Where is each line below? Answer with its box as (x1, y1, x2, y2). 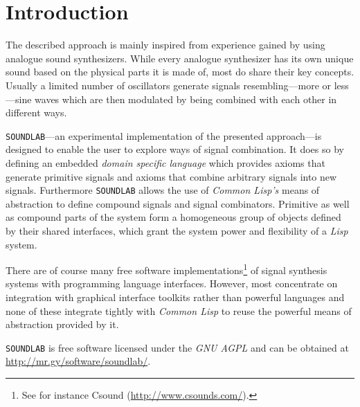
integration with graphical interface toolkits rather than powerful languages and (6, 290, 345, 304)
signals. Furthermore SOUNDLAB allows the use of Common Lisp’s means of (6, 183, 320, 197)
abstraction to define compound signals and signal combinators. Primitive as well (6, 196, 350, 210)
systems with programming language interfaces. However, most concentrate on (6, 276, 338, 291)
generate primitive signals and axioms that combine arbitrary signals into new (6, 169, 337, 183)
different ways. (6, 105, 67, 120)
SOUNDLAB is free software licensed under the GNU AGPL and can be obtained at (6, 340, 349, 354)
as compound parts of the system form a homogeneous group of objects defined (6, 210, 341, 224)
